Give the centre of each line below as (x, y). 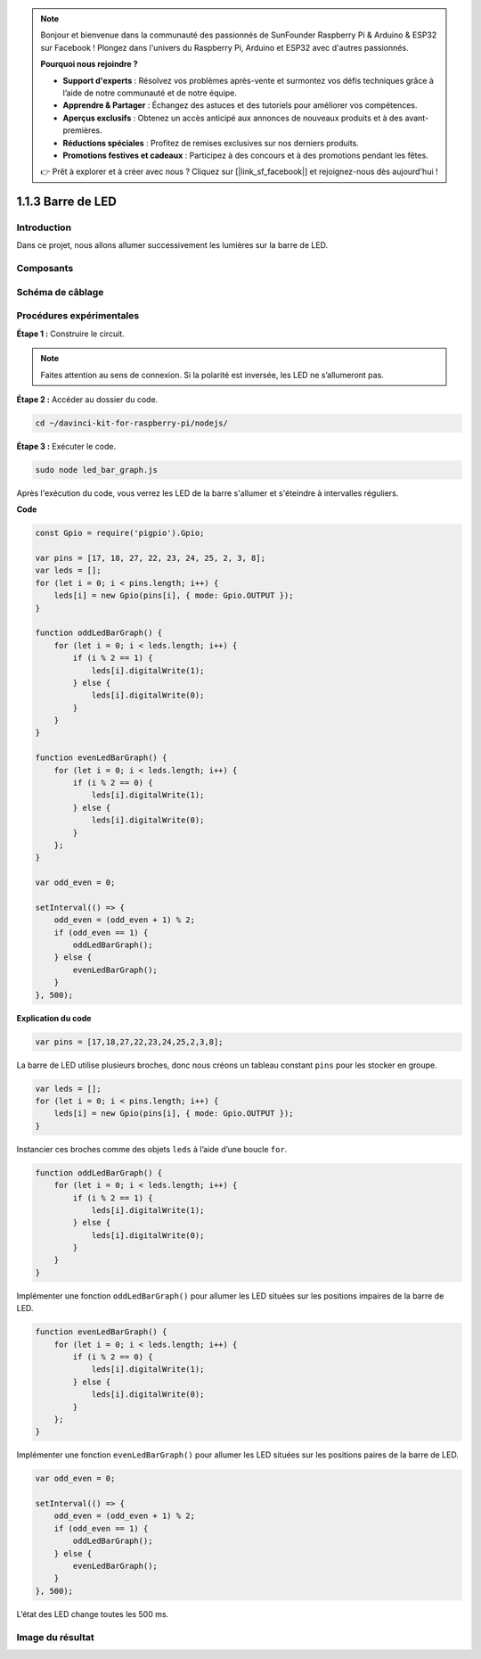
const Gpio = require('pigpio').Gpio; (120, 533)
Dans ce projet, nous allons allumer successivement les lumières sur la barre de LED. (172, 245)
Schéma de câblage (60, 292)
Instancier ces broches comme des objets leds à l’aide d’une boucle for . (152, 1149)
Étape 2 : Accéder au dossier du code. (87, 399)
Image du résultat (55, 1637)
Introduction (44, 227)
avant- (417, 118)
